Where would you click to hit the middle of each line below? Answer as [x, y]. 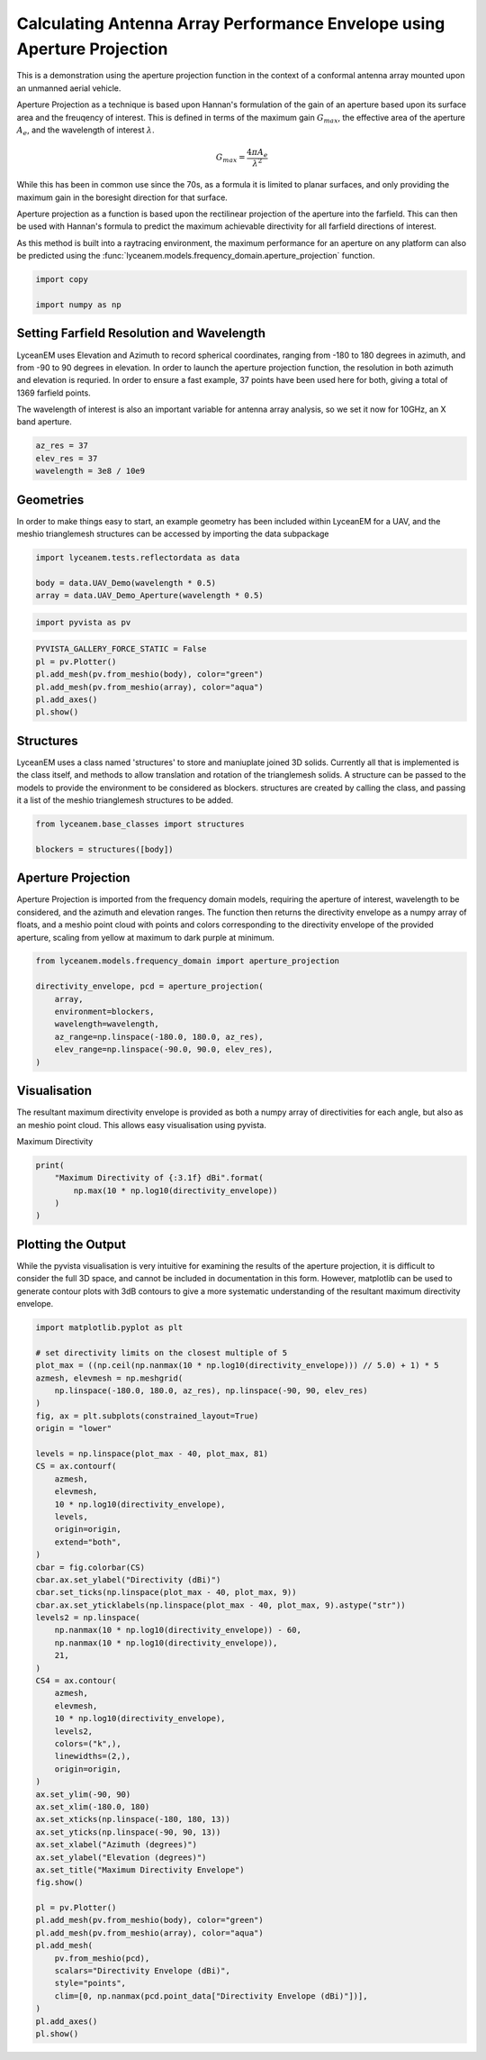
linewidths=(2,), [93, 1756]
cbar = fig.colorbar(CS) [90, 1567]
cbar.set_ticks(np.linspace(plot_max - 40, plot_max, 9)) [166, 1592]
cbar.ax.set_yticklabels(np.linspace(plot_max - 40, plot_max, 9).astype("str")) [221, 1605]
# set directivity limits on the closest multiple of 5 [162, 1353]
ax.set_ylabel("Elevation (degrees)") [121, 1857]
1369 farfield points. [54, 393]
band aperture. [44, 422]
